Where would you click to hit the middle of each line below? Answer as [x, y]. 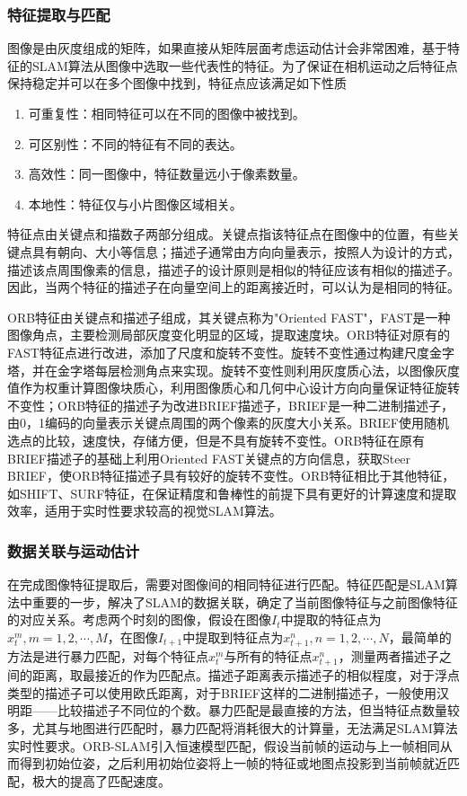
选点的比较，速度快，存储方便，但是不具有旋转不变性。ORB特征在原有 [216, 440]
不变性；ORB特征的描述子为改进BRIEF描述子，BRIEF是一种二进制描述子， [230, 405]
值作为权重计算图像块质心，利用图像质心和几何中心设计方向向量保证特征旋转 [233, 388]
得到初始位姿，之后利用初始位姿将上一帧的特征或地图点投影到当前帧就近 [233, 763]
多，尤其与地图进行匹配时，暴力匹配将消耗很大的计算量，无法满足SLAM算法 [233, 727]
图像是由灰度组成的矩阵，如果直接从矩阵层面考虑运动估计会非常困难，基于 [227, 48]
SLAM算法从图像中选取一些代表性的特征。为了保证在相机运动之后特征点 [245, 65]
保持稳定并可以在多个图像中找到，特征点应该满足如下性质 [177, 83]
